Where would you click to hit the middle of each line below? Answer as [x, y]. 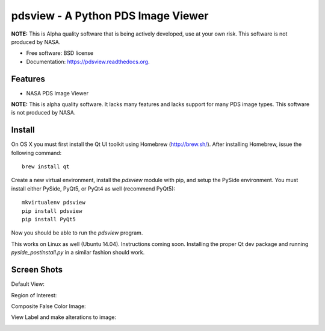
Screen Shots [37, 270]
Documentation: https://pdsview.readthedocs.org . [88, 61]
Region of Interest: [34, 295]
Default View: [28, 284]
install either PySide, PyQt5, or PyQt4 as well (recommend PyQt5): [93, 188]
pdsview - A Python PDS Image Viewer [110, 16]
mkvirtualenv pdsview [54, 203]
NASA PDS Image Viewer [57, 93]
